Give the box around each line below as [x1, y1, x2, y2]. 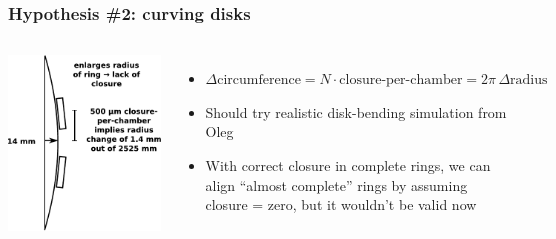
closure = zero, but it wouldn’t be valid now [205, 194, 477, 215]
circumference [217, 73, 301, 88]
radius [510, 73, 548, 88]
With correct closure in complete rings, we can [205, 155, 491, 175]
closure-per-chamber [339, 73, 463, 88]
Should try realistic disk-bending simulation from [205, 101, 507, 122]
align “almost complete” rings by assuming [205, 174, 468, 195]
